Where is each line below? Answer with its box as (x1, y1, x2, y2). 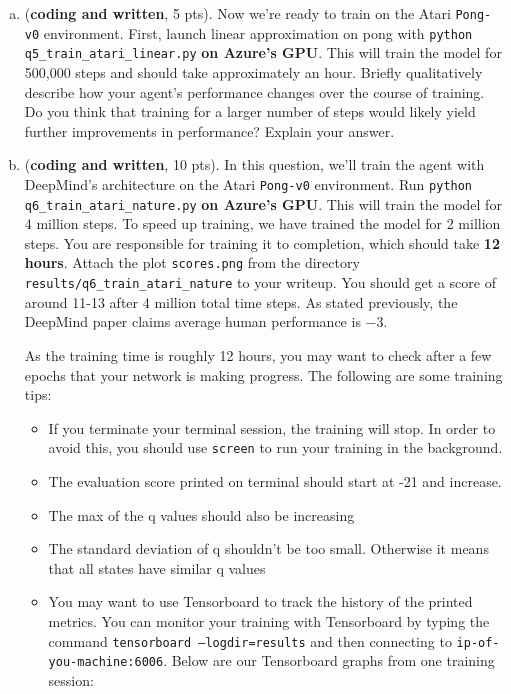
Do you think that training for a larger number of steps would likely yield (24, 101, 476, 122)
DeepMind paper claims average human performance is (24, 311, 361, 332)
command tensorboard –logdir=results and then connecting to (48, 630, 452, 651)
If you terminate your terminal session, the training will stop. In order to (48, 417, 496, 438)
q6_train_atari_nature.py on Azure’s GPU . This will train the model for (24, 193, 502, 214)
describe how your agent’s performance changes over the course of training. (24, 81, 485, 102)
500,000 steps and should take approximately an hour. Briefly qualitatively (24, 61, 483, 82)
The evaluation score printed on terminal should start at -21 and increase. (48, 470, 502, 491)
